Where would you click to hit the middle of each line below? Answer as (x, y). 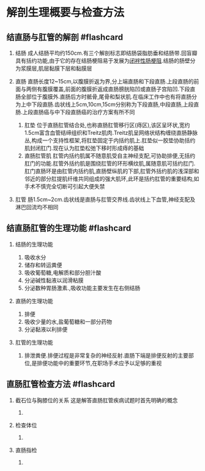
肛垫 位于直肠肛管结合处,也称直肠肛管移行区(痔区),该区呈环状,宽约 (107, 125)
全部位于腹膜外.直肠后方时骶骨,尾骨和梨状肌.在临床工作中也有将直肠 (106, 97)
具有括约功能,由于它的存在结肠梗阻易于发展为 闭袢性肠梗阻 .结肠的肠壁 (102, 61)
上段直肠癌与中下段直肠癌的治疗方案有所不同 (79, 112)
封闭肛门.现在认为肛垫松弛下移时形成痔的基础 (87, 148)
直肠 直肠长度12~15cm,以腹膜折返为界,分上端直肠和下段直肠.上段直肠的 (104, 81)
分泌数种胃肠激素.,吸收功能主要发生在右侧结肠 (82, 288)
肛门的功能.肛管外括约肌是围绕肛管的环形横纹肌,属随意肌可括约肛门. (110, 163)
